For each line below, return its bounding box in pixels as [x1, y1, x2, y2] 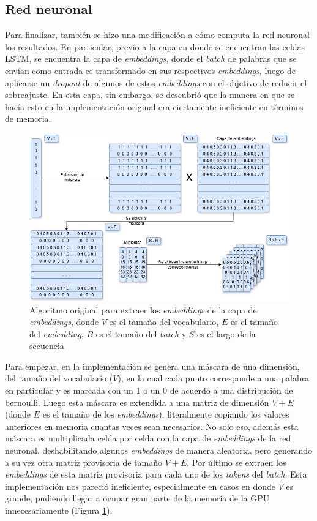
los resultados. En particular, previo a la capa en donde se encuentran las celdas [5, 40, 305, 53]
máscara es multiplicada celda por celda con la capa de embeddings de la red [5, 432, 291, 444]
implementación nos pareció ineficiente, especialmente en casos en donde [5, 479, 276, 492]
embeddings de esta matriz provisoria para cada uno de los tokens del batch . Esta [5, 468, 307, 481]
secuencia [29, 339, 64, 352]
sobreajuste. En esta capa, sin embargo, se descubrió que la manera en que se [5, 88, 295, 101]
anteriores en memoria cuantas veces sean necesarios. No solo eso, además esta [5, 419, 299, 432]
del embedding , [29, 327, 84, 340]
